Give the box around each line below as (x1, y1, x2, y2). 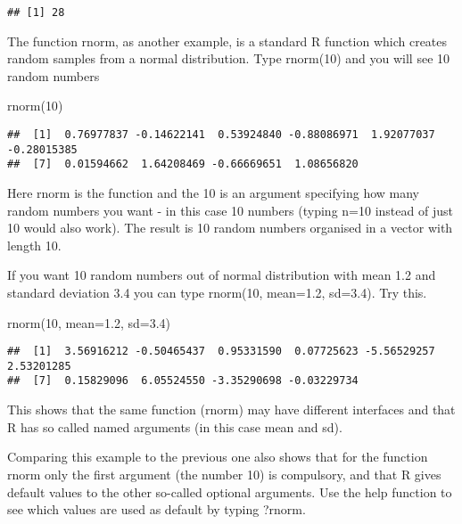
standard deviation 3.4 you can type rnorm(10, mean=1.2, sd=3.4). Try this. (7, 282, 427, 301)
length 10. (7, 235, 62, 254)
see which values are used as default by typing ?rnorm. (7, 500, 306, 519)
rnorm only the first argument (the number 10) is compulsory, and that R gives (7, 464, 441, 483)
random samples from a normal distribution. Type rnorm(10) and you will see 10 (7, 49, 450, 68)
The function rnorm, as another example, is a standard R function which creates (7, 31, 448, 50)
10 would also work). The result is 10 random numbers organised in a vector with (7, 218, 453, 237)
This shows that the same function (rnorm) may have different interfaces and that (7, 400, 456, 419)
